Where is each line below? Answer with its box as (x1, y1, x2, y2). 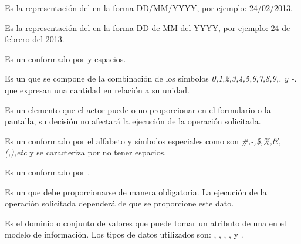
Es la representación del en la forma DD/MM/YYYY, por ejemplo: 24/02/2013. (5, 2, 293, 13)
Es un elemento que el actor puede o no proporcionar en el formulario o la (5, 103, 271, 116)
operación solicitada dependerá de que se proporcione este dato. (5, 197, 234, 209)
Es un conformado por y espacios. (5, 52, 126, 65)
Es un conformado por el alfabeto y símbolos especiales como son (5, 134, 239, 147)
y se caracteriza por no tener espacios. (29, 146, 167, 158)
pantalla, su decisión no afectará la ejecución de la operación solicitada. (5, 115, 261, 127)
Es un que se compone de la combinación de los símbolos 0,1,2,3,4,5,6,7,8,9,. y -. (5, 72, 297, 84)
